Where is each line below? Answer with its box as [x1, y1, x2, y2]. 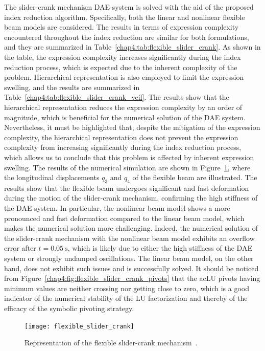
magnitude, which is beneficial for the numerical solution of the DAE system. [4, 112, 246, 122]
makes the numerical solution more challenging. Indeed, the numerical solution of [4, 223, 258, 233]
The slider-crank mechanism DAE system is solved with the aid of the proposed [4, 2, 254, 12]
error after [4, 243, 36, 253]
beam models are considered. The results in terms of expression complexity [4, 21, 239, 32]
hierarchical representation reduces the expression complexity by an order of [4, 101, 243, 112]
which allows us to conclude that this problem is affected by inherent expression [4, 151, 254, 162]
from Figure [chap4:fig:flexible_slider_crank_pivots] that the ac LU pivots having [4, 273, 260, 283]
